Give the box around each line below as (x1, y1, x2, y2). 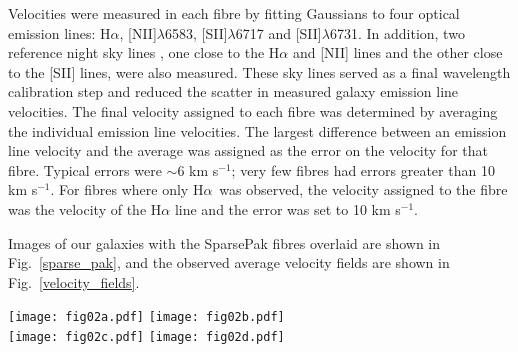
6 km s (177, 159, 219, 180)
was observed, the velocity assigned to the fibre (219, 179, 508, 200)
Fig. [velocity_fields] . (8, 271, 140, 292)
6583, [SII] (164, 22, 228, 43)
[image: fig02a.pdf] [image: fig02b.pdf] (8, 310, 285, 325)
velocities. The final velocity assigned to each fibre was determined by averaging (8, 100, 498, 121)
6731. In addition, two (329, 22, 465, 43)
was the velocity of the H (8, 198, 162, 219)
